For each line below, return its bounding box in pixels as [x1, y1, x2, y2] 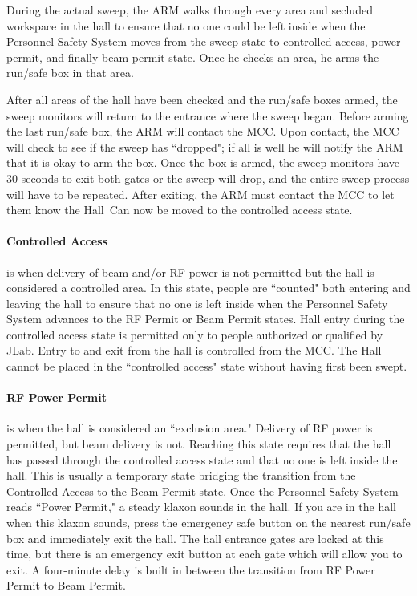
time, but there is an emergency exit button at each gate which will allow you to [6, 545, 403, 562]
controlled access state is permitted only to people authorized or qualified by [6, 326, 383, 343]
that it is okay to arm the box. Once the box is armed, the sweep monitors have [6, 154, 399, 171]
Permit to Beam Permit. [6, 577, 126, 594]
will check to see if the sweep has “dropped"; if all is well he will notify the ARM [6, 138, 403, 155]
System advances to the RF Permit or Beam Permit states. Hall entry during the [6, 310, 405, 327]
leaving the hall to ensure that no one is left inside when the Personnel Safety [6, 294, 388, 311]
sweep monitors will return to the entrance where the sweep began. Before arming [6, 107, 409, 124]
